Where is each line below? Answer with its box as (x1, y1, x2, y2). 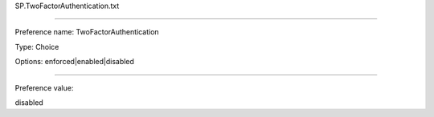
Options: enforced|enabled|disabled (14, 57, 134, 67)
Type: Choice (14, 42, 59, 51)
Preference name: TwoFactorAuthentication (14, 27, 160, 37)
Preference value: (14, 83, 74, 92)
